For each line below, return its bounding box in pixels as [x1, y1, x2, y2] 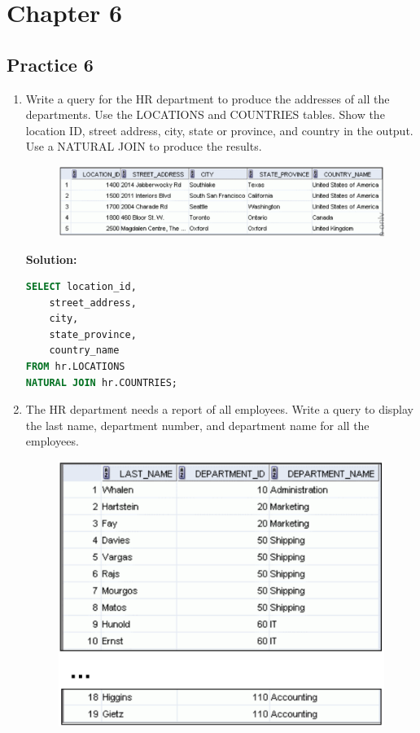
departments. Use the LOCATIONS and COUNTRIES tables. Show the [25, 106, 385, 123]
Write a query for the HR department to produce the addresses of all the [25, 90, 390, 107]
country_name [49, 345, 120, 357]
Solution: [25, 250, 77, 267]
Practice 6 [7, 51, 94, 77]
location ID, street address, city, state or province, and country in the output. [25, 121, 413, 138]
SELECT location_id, [25, 281, 137, 293]
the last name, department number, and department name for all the [25, 416, 370, 433]
